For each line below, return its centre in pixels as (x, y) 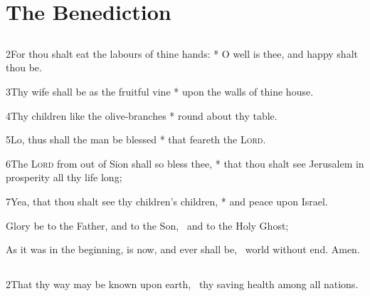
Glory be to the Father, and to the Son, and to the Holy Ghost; (147, 225)
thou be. (24, 67)
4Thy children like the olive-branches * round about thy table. (142, 115)
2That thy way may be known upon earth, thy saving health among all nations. (182, 284)
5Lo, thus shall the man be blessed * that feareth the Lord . (136, 139)
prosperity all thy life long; (64, 177)
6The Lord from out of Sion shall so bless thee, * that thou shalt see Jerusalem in (185, 163)
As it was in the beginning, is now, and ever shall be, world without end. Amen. (183, 249)
